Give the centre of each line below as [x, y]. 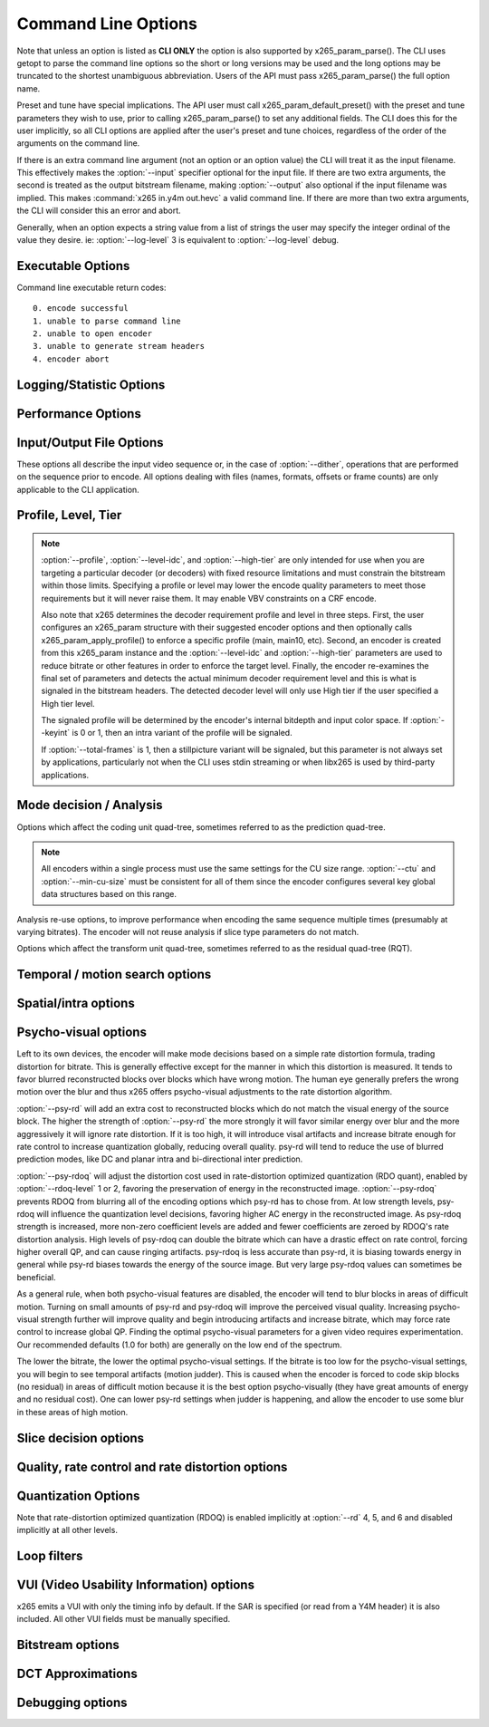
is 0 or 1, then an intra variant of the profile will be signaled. [182, 733]
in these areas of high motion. [72, 1412]
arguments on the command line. [78, 143]
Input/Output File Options [90, 443]
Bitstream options [68, 1645]
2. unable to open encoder [93, 334]
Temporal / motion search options [114, 974]
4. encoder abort [71, 359]
